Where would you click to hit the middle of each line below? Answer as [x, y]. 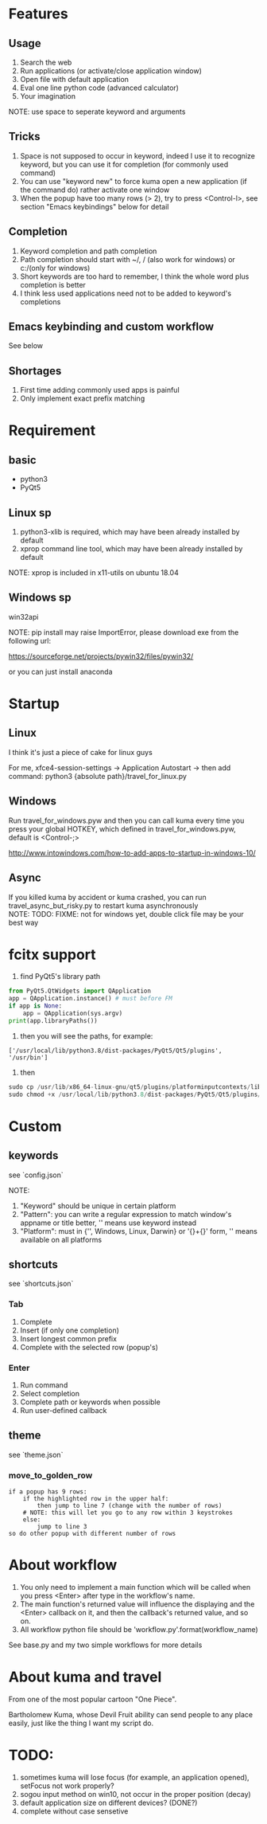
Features [38, 14]
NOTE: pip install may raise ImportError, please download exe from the [124, 632]
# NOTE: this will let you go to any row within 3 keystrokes [128, 1513]
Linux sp [30, 513]
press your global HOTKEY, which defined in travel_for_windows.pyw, [122, 828]
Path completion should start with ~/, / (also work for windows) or [128, 259]
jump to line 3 [62, 1527]
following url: [30, 640]
